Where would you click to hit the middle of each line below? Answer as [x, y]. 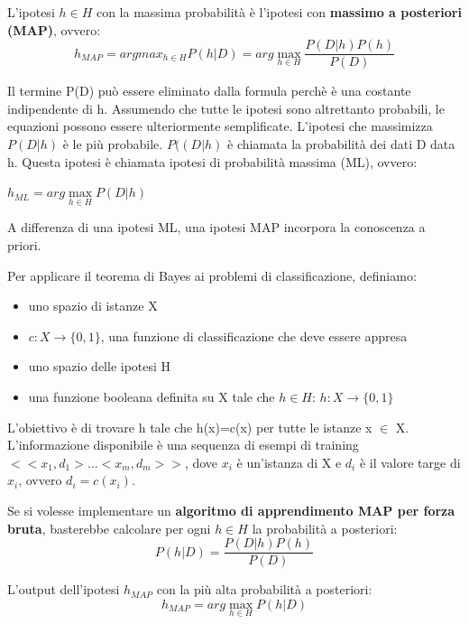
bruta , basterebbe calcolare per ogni [109, 528]
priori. [24, 245]
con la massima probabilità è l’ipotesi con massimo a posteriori [279, 12]
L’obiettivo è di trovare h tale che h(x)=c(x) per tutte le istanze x [190, 427]
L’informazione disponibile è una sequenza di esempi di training [183, 445]
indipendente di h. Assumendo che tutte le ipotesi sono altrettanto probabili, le [226, 108]
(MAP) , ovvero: [54, 29]
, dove [201, 462]
